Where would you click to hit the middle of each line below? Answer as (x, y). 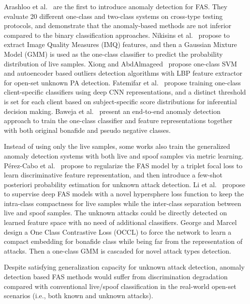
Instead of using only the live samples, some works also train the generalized (117, 146)
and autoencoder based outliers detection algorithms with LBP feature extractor (123, 73)
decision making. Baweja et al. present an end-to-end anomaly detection (112, 111)
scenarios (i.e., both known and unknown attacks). (79, 296)
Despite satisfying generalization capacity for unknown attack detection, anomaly (124, 267)
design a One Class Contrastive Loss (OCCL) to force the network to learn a (118, 232)
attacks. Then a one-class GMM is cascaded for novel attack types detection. (118, 250)
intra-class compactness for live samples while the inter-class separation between (123, 203)
